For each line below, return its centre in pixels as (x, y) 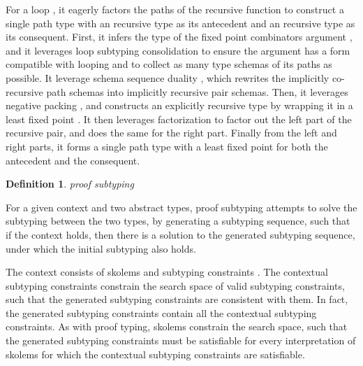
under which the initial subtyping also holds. (101, 248)
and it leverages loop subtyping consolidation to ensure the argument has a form (178, 50)
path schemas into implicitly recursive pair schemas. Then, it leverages (197, 91)
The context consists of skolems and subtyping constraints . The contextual (167, 272)
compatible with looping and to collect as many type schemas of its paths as (169, 64)
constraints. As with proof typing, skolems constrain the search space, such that (177, 326)
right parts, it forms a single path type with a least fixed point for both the (167, 146)
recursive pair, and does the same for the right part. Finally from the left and (171, 133)
